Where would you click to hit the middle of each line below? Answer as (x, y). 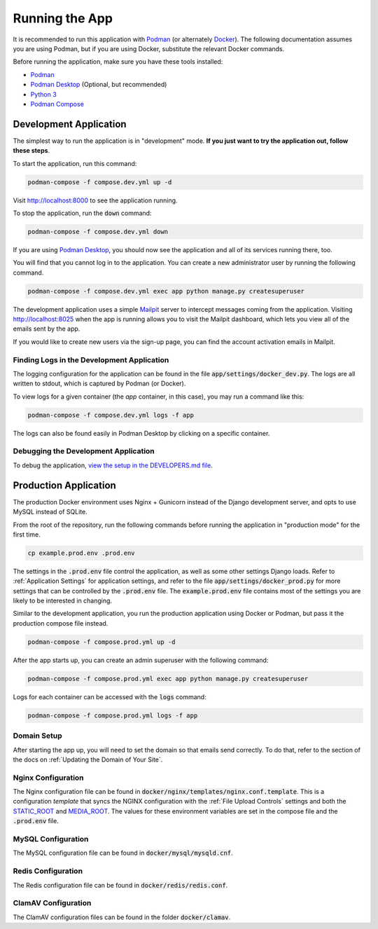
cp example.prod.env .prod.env (82, 553)
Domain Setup (37, 736)
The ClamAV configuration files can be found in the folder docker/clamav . (122, 917)
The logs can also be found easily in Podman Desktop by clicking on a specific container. (141, 433)
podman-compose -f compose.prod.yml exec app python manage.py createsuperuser (168, 679)
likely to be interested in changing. (62, 601)
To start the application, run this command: (75, 163)
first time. (27, 534)
